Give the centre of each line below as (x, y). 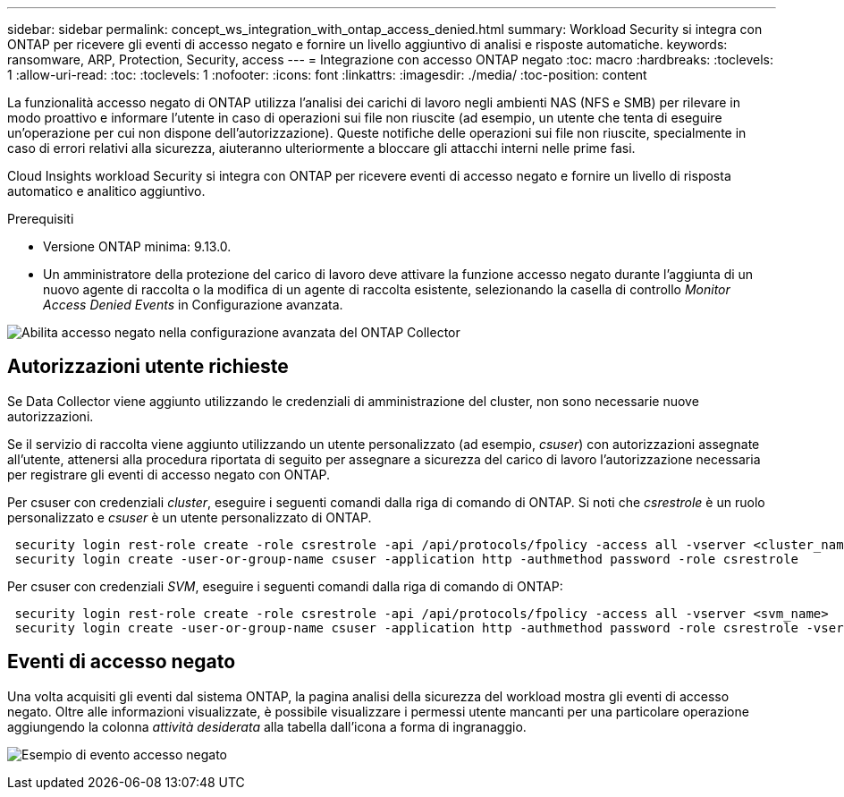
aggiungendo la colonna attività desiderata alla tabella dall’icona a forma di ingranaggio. (267, 726)
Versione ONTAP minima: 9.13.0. (137, 246)
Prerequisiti (41, 219)
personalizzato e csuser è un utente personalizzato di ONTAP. (190, 517)
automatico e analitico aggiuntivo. (106, 191)
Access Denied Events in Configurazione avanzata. (193, 305)
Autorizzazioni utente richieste (148, 367)
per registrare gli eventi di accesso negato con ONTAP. (169, 474)
